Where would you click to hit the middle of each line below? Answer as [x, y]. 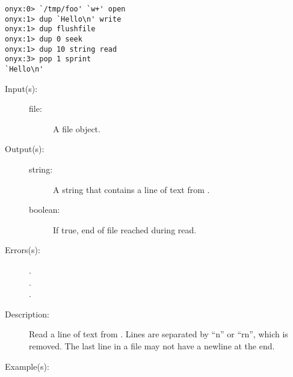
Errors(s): [23, 250]
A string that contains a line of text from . [131, 189]
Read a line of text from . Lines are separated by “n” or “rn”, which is [159, 334]
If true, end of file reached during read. [125, 229]
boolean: [45, 210]
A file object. [77, 128]
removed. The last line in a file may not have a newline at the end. [152, 345]
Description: [27, 314]
